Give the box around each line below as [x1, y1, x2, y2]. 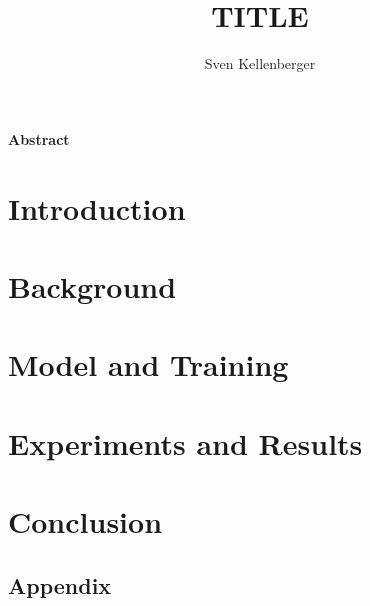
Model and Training [8, 344, 289, 385]
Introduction [8, 187, 186, 228]
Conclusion [8, 501, 163, 541]
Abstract [8, 128, 70, 149]
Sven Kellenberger [204, 53, 316, 74]
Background [8, 265, 177, 306]
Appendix [8, 569, 112, 600]
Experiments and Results [8, 422, 363, 463]
